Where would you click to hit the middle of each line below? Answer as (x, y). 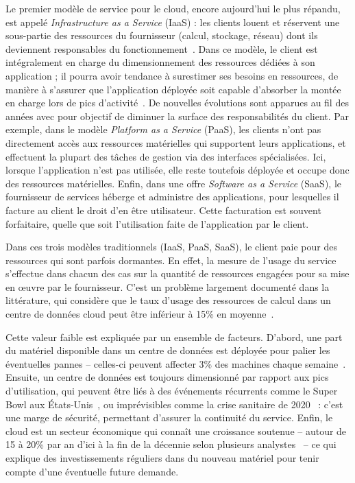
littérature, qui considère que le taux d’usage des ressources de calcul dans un (168, 300)
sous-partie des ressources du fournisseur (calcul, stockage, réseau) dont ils (162, 35)
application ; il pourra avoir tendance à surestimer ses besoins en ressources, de (172, 75)
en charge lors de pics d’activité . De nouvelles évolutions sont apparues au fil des (177, 103)
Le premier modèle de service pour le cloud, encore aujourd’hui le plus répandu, (173, 8)
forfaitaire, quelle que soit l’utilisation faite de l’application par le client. (157, 223)
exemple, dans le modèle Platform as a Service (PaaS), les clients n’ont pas (163, 129)
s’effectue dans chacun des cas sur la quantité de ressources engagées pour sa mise (177, 273)
